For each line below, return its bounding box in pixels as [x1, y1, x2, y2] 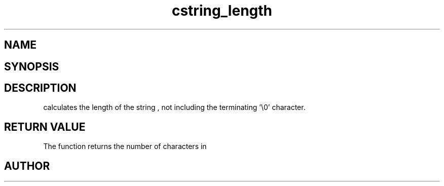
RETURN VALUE [4, 120, 86, 133]
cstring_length [171, 2, 273, 19]
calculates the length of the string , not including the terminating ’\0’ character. [43, 103, 306, 112]
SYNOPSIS [4, 60, 59, 73]
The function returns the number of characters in [43, 142, 207, 151]
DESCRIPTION [4, 82, 77, 95]
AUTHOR [4, 159, 50, 172]
